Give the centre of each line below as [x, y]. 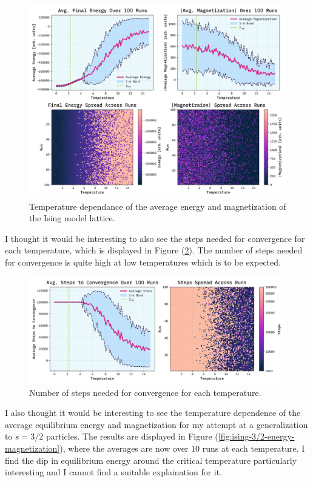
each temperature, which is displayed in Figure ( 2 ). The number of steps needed [154, 250]
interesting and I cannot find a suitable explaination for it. [114, 472]
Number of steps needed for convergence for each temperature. [145, 392]
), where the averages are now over [124, 448]
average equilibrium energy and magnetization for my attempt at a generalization [156, 424]
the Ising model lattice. [72, 218]
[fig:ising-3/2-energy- [256, 436]
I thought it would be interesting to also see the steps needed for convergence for [155, 238]
